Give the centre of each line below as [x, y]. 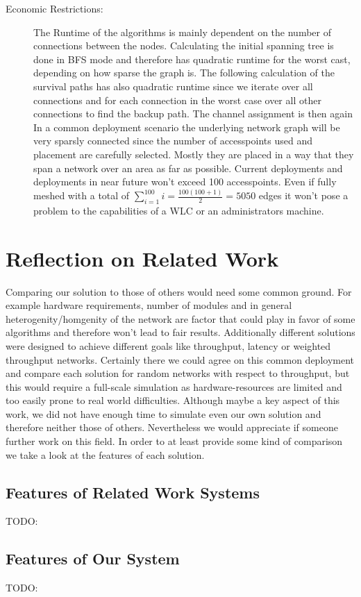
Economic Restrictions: [54, 8]
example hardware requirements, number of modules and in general [149, 305]
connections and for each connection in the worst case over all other [177, 100]
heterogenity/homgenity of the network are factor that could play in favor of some [180, 318]
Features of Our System [93, 558]
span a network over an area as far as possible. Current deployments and [188, 168]
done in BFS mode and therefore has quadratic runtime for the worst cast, [192, 59]
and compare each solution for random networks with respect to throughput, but [178, 373]
